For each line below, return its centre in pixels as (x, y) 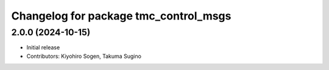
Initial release (43, 47)
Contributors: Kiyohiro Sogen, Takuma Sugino (84, 56)
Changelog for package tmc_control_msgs (121, 16)
